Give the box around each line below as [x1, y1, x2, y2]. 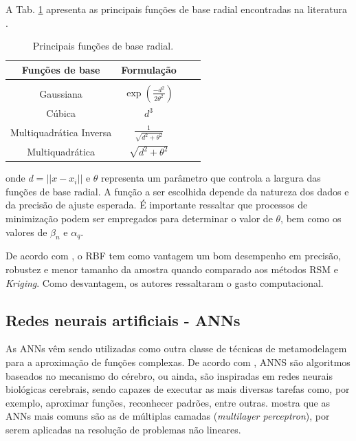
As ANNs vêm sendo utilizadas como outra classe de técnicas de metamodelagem [5, 341, 347, 356]
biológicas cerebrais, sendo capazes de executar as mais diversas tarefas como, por [5, 382, 350, 396]
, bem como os [280, 211, 342, 226]
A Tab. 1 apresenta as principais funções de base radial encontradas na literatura [5, 2, 347, 16]
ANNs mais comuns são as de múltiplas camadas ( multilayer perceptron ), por [5, 409, 330, 423]
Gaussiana [39, 86, 82, 100]
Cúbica [46, 106, 76, 120]
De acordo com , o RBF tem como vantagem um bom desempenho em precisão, [5, 248, 342, 263]
